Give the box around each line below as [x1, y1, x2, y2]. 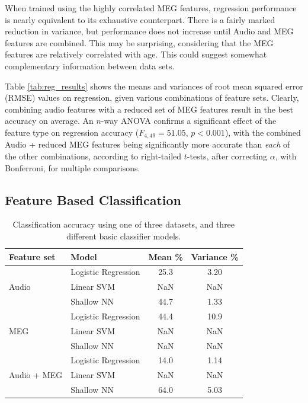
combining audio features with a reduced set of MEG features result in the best [5, 103, 293, 115]
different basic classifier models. [66, 229, 181, 242]
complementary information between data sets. [5, 59, 175, 72]
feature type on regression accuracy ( [5, 126, 139, 138]
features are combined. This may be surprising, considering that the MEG [5, 36, 274, 49]
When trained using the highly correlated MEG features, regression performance [5, 2, 297, 14]
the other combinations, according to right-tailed [5, 149, 182, 162]
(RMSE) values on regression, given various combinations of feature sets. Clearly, [5, 91, 299, 104]
